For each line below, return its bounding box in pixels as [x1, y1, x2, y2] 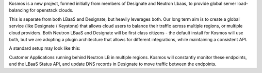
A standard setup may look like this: [9, 45, 81, 51]
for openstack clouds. [30, 7, 74, 13]
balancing [9, 7, 29, 13]
